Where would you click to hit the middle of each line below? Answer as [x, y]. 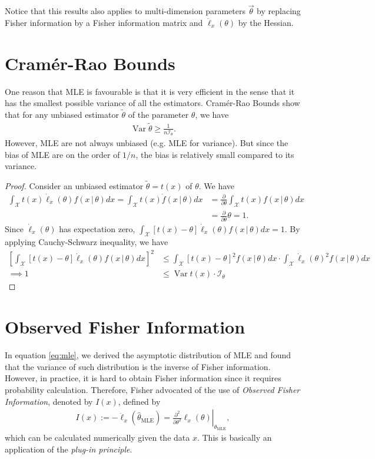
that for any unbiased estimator [62, 114]
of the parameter [158, 114]
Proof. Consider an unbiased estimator [74, 186]
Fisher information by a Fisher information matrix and [104, 22]
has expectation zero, [97, 228]
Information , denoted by [49, 401]
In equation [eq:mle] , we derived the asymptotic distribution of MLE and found [148, 355]
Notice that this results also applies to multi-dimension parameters [125, 11]
